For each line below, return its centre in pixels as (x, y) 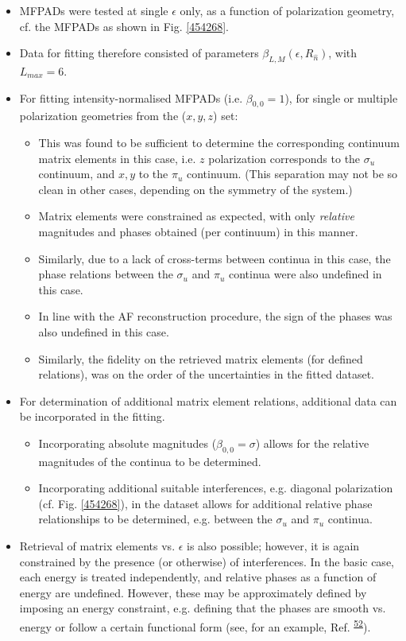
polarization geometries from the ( (103, 116)
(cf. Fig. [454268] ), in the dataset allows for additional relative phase (205, 503)
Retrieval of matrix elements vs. (97, 546)
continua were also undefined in (305, 274)
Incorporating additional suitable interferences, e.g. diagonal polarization (216, 488)
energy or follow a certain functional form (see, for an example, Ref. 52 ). (195, 625)
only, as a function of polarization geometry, (287, 10)
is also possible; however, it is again (273, 546)
